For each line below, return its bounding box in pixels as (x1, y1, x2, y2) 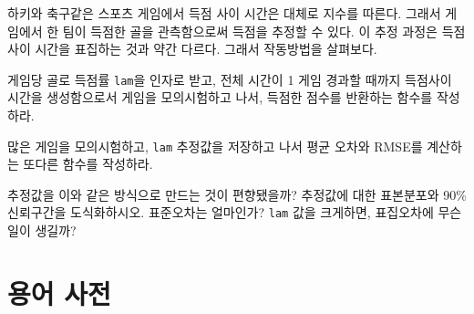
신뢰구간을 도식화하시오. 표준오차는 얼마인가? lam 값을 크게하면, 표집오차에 (7, 203, 434, 222)
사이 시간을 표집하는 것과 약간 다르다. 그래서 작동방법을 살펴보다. (7, 39, 377, 58)
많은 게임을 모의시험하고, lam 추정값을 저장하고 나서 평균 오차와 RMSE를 (7, 136, 423, 155)
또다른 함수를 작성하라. (23, 154, 153, 173)
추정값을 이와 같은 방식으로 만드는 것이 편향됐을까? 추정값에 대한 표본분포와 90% (7, 184, 467, 204)
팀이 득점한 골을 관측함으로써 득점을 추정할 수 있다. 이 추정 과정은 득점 (62, 21, 466, 40)
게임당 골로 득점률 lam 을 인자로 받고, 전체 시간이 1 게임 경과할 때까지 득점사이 (7, 69, 452, 89)
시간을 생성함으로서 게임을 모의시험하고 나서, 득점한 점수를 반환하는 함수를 (7, 88, 433, 107)
